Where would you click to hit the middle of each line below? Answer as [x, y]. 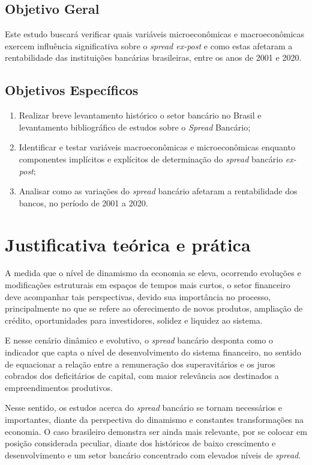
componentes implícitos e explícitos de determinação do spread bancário [151, 159]
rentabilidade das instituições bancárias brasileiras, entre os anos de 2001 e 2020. [153, 57]
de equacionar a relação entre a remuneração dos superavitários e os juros [140, 364]
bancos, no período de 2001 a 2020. [83, 202]
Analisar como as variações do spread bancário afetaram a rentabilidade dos [158, 191]
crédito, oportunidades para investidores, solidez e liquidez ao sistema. [134, 320]
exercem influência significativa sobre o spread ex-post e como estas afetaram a [149, 45]
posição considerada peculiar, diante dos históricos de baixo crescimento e [140, 443]
